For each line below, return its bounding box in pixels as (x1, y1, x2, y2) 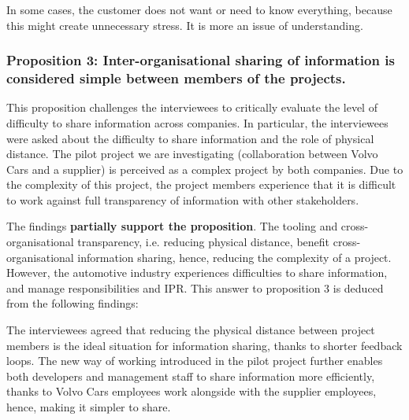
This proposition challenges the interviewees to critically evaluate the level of (6, 99, 377, 116)
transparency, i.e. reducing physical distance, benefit (77, 234, 330, 250)
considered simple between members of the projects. (6, 68, 346, 88)
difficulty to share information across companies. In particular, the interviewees (6, 114, 389, 131)
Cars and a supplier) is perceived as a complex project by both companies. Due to (6, 160, 403, 177)
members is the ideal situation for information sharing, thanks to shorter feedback (6, 337, 403, 353)
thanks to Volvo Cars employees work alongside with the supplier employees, (6, 383, 377, 400)
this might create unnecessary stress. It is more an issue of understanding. (6, 17, 363, 33)
